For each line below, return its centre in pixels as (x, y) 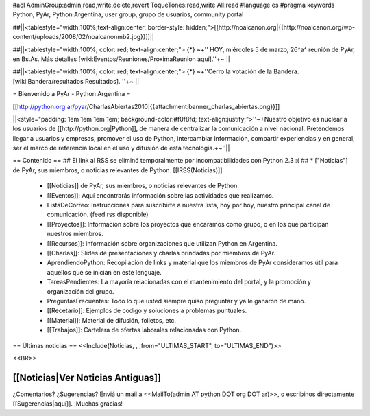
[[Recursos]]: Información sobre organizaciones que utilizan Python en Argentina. (162, 243)
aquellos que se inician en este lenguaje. (104, 272)
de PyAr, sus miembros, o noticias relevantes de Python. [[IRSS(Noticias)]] (118, 170)
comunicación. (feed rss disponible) (98, 215)
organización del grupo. (81, 291)
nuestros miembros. (75, 234)
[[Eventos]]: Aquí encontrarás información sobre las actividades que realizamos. (160, 195)
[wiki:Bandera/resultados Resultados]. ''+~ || (76, 81)
